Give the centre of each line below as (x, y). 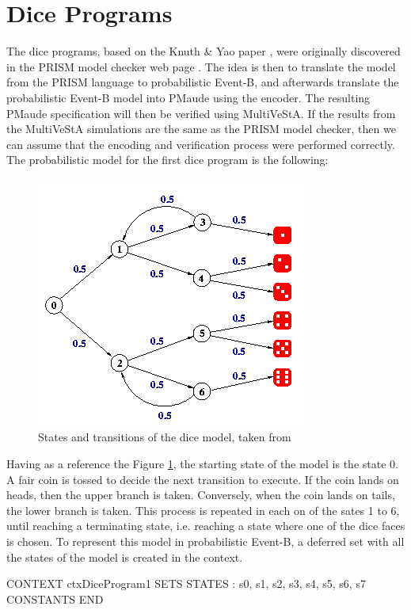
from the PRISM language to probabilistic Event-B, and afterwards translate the (203, 82)
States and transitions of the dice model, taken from (165, 437)
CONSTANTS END (55, 599)
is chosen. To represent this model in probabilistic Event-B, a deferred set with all (205, 541)
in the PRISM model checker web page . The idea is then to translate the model (201, 66)
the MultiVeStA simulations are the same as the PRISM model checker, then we (201, 129)
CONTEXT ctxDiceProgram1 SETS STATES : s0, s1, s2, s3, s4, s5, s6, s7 (186, 583)
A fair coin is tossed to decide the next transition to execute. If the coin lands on (203, 479)
